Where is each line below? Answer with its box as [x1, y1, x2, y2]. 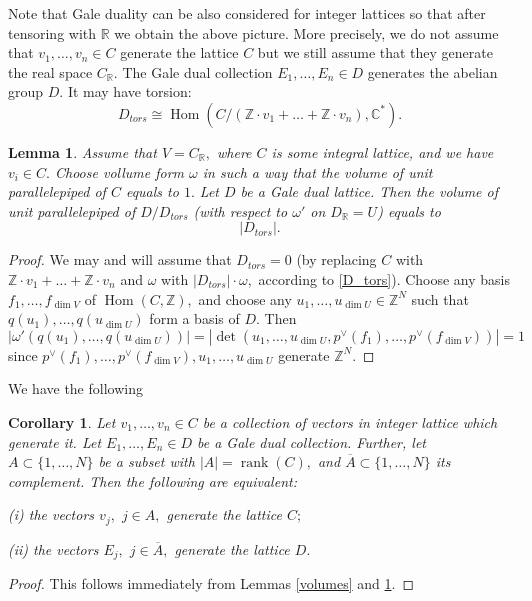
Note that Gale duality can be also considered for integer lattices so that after [8, 3, 486, 23]
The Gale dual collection [122, 61, 273, 82]
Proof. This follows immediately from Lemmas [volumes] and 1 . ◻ [8, 573, 415, 594]
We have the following [8, 378, 143, 399]
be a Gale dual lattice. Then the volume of [240, 181, 499, 202]
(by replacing [296, 249, 377, 270]
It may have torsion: [67, 81, 192, 102]
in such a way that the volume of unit [202, 161, 433, 182]
